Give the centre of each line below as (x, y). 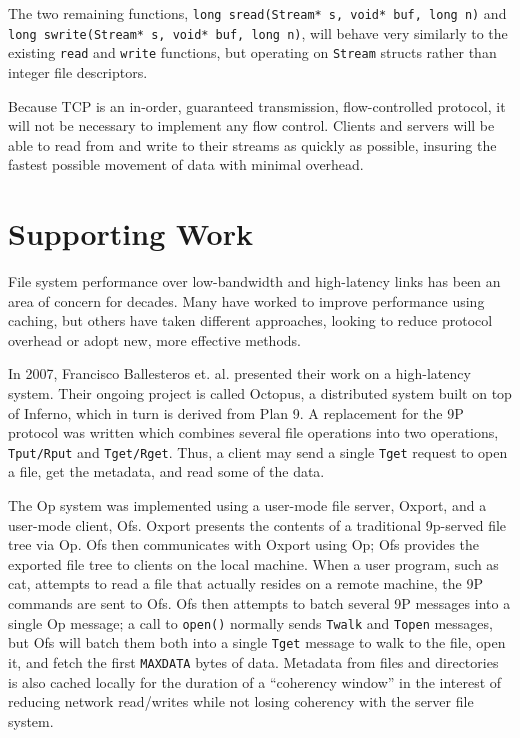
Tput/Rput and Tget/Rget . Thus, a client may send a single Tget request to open (258, 451)
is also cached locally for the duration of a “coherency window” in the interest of (255, 681)
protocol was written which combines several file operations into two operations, (253, 432)
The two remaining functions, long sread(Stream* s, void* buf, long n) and (257, 13)
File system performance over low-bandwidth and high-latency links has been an (254, 281)
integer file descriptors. (78, 71)
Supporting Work (130, 233)
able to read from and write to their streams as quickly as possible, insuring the (252, 144)
